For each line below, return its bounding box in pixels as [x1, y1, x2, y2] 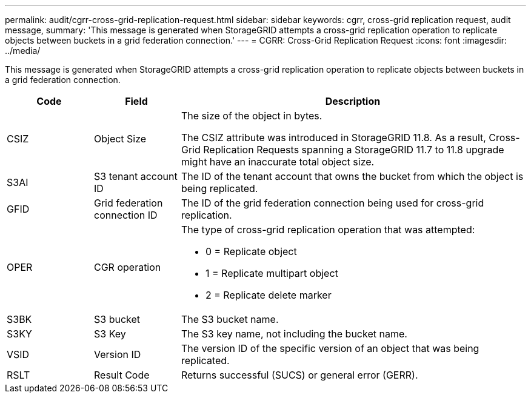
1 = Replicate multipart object [205, 267, 338, 279]
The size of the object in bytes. [181, 110, 322, 122]
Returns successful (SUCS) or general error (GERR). [181, 369, 418, 381]
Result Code [93, 369, 150, 381]
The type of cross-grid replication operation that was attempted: [181, 224, 475, 236]
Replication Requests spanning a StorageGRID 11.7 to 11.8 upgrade [203, 144, 504, 156]
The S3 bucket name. [181, 313, 279, 325]
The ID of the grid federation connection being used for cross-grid [181, 197, 484, 209]
